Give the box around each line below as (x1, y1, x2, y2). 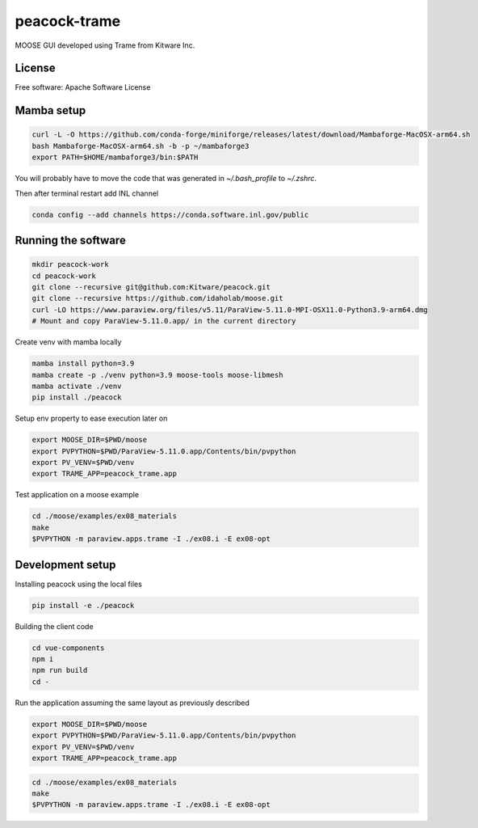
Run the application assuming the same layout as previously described (15, 698, 250, 708)
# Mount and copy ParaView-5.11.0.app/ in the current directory (31, 316, 296, 326)
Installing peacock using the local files (15, 579, 143, 589)
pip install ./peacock (31, 393, 122, 402)
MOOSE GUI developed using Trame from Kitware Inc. (15, 40, 195, 50)
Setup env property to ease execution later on (15, 413, 168, 424)
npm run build (31, 665, 88, 675)
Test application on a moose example (15, 490, 140, 500)
